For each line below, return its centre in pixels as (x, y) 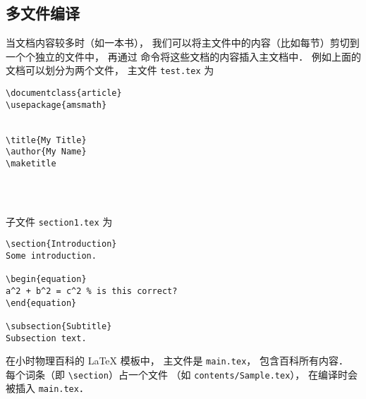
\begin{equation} (46, 280)
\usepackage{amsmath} (56, 105)
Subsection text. (46, 338)
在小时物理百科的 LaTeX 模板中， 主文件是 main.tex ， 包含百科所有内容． (177, 361)
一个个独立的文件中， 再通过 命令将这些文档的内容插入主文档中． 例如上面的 (183, 56)
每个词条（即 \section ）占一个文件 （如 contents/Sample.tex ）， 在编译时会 (182, 374)
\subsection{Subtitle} (59, 326)
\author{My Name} (46, 152)
